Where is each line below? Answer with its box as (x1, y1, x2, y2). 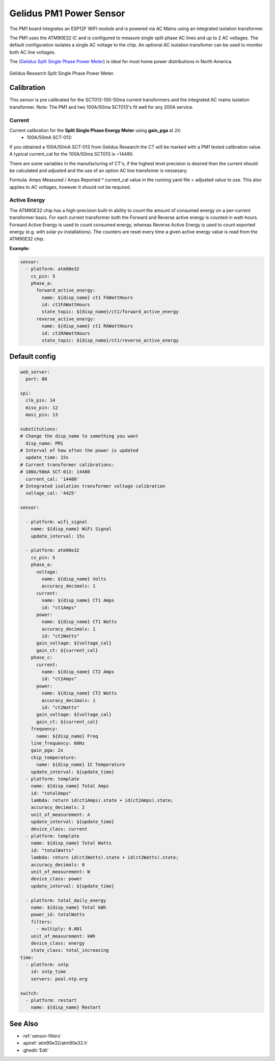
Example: (9, 245, 30, 251)
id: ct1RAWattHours (41, 330, 90, 336)
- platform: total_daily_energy (25, 897, 106, 903)
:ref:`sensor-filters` (22, 1032, 62, 1039)
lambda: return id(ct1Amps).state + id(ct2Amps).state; (31, 798, 174, 803)
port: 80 (25, 376, 47, 382)
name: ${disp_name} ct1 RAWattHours (41, 323, 133, 329)
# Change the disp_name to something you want (20, 433, 139, 439)
